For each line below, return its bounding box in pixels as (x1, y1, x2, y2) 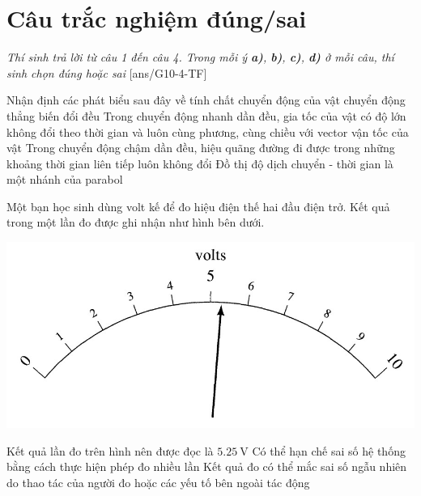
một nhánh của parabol (6, 171, 123, 188)
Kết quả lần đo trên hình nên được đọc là (6, 442, 214, 459)
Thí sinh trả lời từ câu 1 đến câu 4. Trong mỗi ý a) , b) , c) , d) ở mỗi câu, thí (6, 49, 394, 66)
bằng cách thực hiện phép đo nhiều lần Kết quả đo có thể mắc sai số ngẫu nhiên (6, 458, 407, 475)
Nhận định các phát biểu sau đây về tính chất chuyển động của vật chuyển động (6, 91, 406, 108)
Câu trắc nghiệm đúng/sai (6, 2, 307, 35)
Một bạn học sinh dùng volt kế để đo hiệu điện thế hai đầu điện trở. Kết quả (6, 197, 390, 214)
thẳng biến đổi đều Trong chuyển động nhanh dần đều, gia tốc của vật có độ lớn (6, 107, 406, 124)
